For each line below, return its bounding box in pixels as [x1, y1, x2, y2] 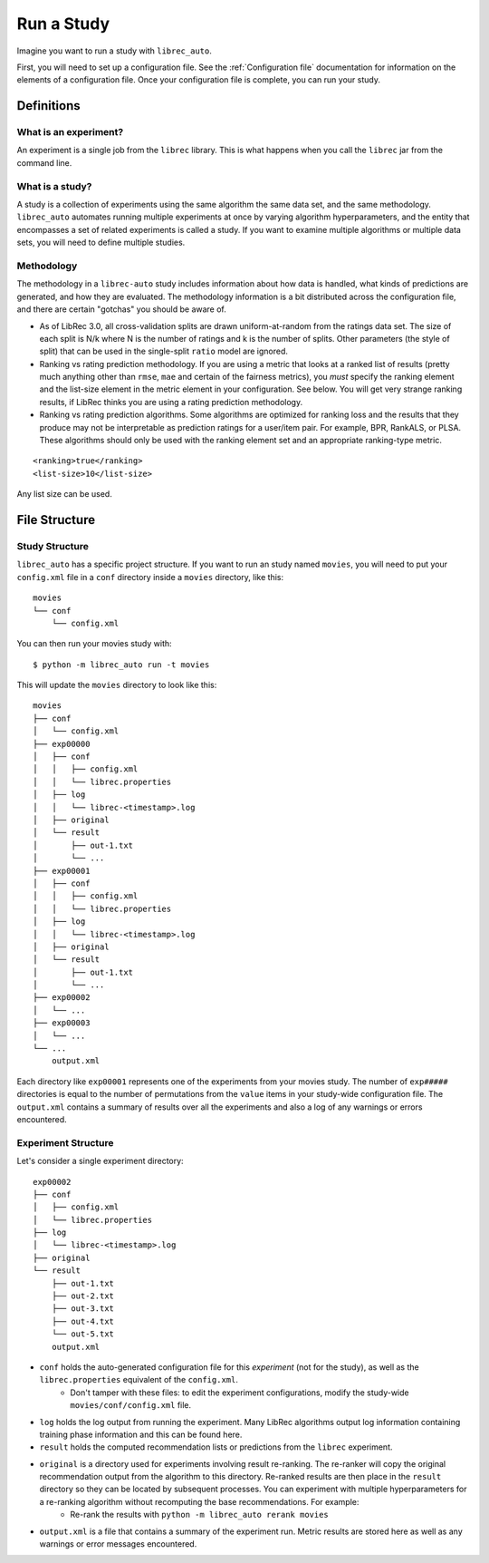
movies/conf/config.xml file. [70, 1400, 192, 1411]
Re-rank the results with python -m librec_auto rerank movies [70, 1510, 330, 1520]
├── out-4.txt [51, 1315, 115, 1326]
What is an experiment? [16, 126, 124, 139]
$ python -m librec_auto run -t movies [33, 659, 210, 670]
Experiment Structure [16, 1136, 114, 1149]
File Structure [16, 512, 95, 528]
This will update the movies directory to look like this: [16, 680, 217, 691]
